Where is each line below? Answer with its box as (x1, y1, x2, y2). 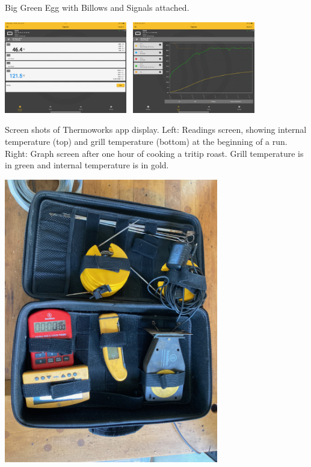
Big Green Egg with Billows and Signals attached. (5, 1, 189, 13)
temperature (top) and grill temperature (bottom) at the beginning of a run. (5, 135, 288, 147)
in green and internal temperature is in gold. (5, 159, 169, 171)
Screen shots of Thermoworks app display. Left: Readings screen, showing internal (5, 123, 307, 136)
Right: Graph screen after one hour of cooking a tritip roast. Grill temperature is (5, 147, 304, 159)
